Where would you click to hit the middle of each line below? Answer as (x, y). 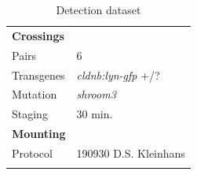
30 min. (95, 114)
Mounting (39, 134)
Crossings (38, 35)
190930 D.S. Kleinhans (131, 153)
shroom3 (96, 94)
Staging (30, 114)
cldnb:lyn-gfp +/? (118, 74)
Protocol (32, 153)
